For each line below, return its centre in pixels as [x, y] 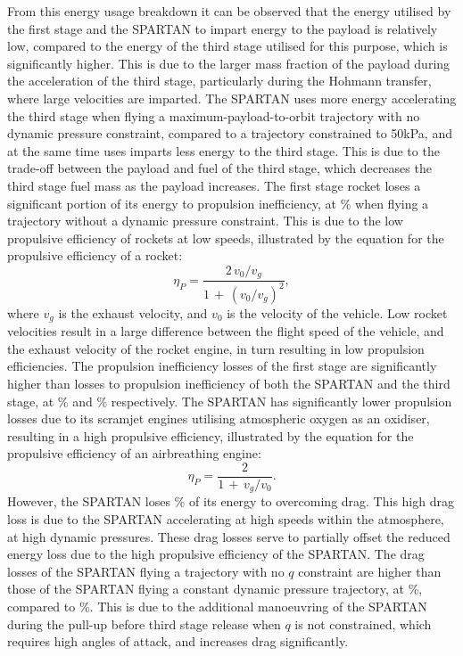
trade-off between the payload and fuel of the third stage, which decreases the [219, 168]
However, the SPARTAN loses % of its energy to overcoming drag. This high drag [231, 501]
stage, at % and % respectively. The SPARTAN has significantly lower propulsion [230, 401]
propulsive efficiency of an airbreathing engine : [134, 453]
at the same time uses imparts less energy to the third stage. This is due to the [223, 150]
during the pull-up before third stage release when [144, 623]
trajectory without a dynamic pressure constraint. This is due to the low [205, 221]
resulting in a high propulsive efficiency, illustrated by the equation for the [211, 435]
